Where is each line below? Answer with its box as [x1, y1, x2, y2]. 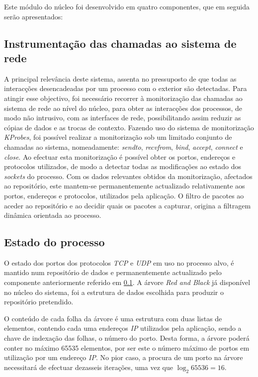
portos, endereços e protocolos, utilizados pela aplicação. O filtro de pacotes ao [4, 190, 244, 200]
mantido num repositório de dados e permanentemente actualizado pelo [4, 267, 222, 278]
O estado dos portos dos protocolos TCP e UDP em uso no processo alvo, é [4, 257, 234, 268]
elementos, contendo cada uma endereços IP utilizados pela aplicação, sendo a [4, 323, 242, 333]
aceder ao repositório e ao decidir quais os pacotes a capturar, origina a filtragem [4, 200, 251, 210]
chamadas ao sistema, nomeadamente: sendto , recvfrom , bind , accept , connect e [4, 141, 243, 152]
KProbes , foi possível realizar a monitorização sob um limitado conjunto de [4, 132, 232, 142]
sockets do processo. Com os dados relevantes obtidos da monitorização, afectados [4, 171, 253, 181]
